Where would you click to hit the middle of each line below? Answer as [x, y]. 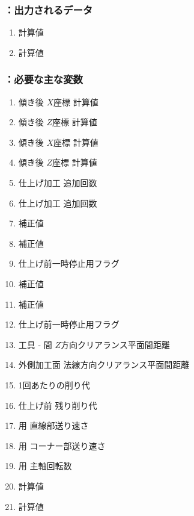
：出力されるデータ [49, 9]
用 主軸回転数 [45, 466]
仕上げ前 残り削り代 [58, 405]
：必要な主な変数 [44, 79]
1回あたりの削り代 [54, 384]
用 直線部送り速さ [53, 425]
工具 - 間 [35, 344]
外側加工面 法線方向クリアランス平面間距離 [104, 365]
